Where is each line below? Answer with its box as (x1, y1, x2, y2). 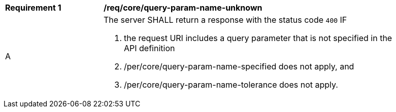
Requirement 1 (5, 3, 61, 13)
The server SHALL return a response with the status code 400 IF (104, 15, 347, 25)
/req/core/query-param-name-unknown (104, 3, 262, 13)
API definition (124, 43, 175, 53)
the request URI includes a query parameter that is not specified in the (124, 33, 392, 43)
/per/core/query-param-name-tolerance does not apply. (124, 80, 338, 90)
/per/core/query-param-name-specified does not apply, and (124, 61, 354, 71)
